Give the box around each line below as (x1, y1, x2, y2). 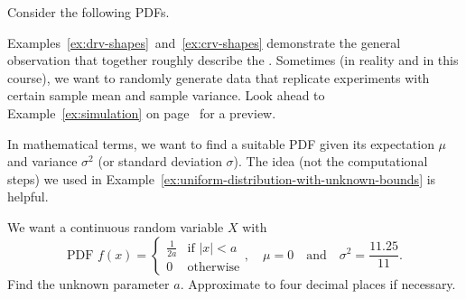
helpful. (7, 187, 49, 206)
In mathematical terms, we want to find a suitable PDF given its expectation (7, 134, 434, 153)
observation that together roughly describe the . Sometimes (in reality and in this (7, 51, 459, 70)
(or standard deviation (98, 152, 222, 171)
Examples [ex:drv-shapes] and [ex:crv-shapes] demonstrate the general (7, 33, 401, 51)
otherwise (187, 260, 240, 274)
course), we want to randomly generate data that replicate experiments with (7, 68, 430, 87)
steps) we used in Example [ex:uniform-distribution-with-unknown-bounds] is (7, 169, 436, 188)
